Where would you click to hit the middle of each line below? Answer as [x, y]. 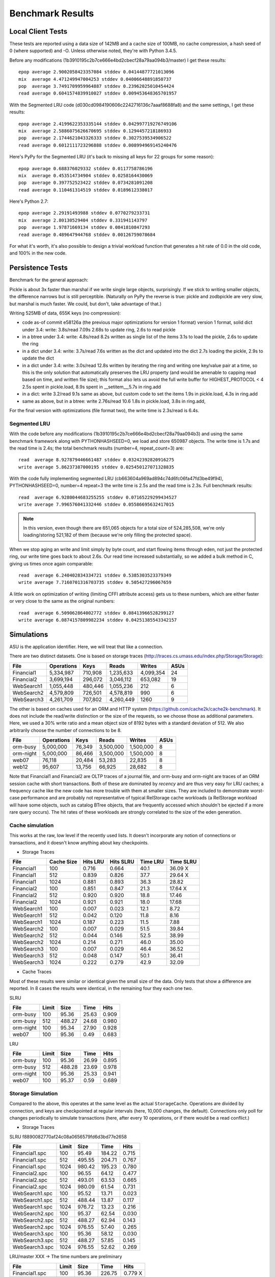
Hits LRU [93, 862]
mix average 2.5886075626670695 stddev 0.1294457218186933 [95, 131]
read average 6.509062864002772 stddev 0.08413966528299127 [96, 613]
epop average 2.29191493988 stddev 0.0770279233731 [84, 213]
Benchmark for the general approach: [49, 280]
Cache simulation [32, 825]
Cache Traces [37, 972]
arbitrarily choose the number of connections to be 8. [65, 730]
